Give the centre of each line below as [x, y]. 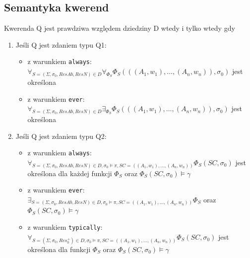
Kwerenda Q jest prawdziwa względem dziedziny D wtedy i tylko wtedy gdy [120, 28]
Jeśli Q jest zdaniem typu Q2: [61, 136]
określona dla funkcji [59, 249]
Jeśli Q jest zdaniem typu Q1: [61, 44]
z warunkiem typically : [65, 227]
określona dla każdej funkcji [70, 173]
